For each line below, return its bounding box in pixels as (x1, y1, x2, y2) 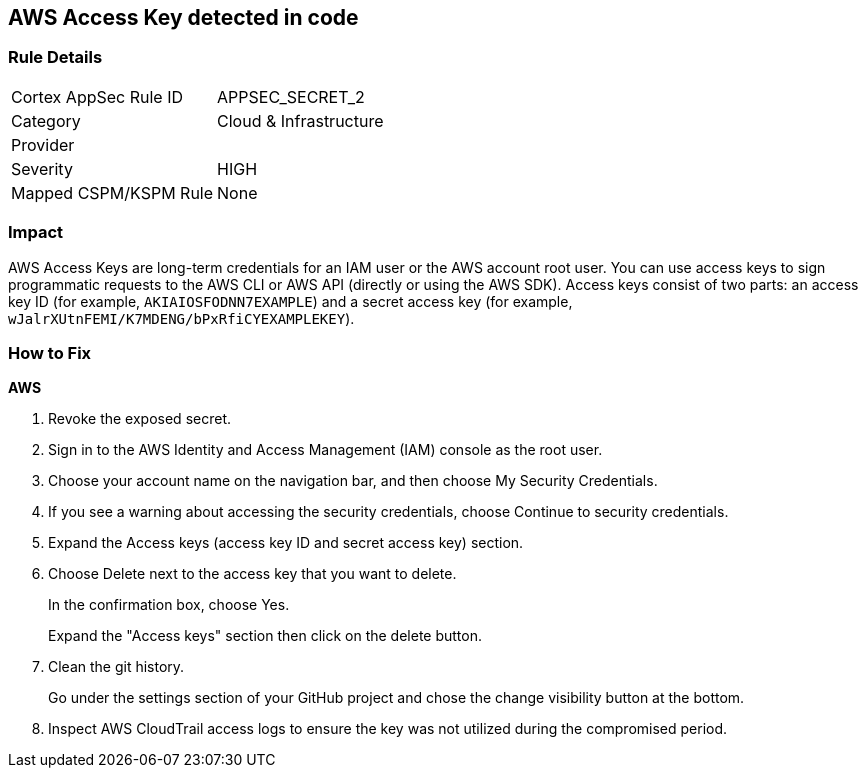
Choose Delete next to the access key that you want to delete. (48, 565, 457, 583)
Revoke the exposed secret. (48, 410, 231, 428)
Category (11, 110, 81, 131)
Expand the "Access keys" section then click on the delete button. (48, 627, 483, 645)
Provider (11, 134, 75, 155)
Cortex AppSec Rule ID (11, 86, 184, 107)
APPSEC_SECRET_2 (217, 86, 365, 107)
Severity (11, 158, 73, 179)
